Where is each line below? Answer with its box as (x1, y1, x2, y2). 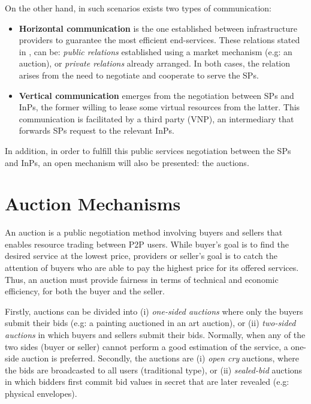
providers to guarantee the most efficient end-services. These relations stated (19, 34, 300, 46)
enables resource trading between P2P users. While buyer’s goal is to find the (5, 237, 289, 250)
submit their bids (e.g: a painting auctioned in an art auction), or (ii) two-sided (5, 316, 296, 329)
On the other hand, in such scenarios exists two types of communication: (5, 2, 272, 14)
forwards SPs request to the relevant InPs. (19, 124, 174, 137)
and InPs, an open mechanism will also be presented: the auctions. (5, 156, 249, 168)
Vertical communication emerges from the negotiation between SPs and (19, 89, 294, 101)
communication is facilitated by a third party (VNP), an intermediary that (19, 112, 294, 125)
